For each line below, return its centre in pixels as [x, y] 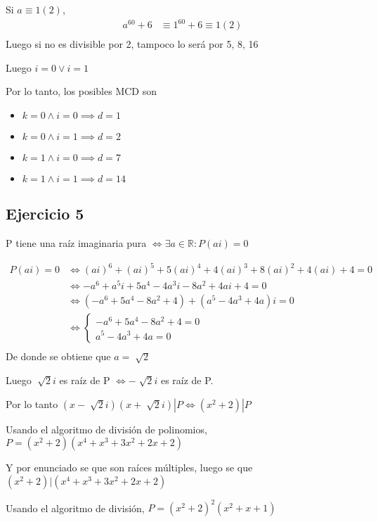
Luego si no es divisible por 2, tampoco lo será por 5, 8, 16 [132, 44]
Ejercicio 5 [45, 214]
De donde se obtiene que [58, 356]
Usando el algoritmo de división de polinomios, [106, 429]
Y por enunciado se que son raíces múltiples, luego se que [129, 467]
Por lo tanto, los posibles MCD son [82, 91]
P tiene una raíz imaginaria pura [76, 243]
